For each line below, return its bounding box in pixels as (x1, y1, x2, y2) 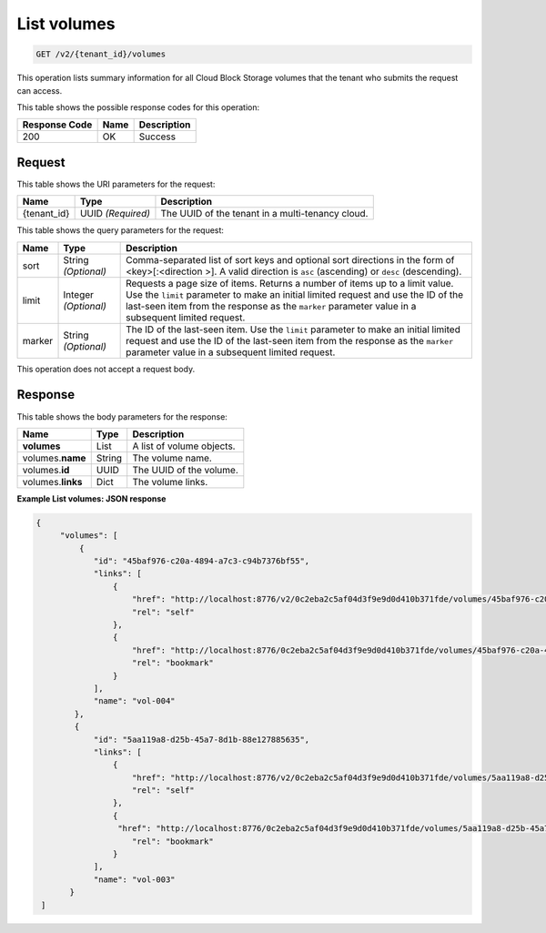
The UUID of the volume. (132, 463, 238, 476)
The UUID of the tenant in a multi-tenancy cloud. (160, 208, 369, 220)
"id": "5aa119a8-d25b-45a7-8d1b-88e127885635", (93, 734, 310, 745)
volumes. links (22, 475, 83, 488)
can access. (16, 85, 63, 96)
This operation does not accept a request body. (16, 363, 196, 374)
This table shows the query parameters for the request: (16, 225, 225, 236)
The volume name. (132, 451, 213, 464)
